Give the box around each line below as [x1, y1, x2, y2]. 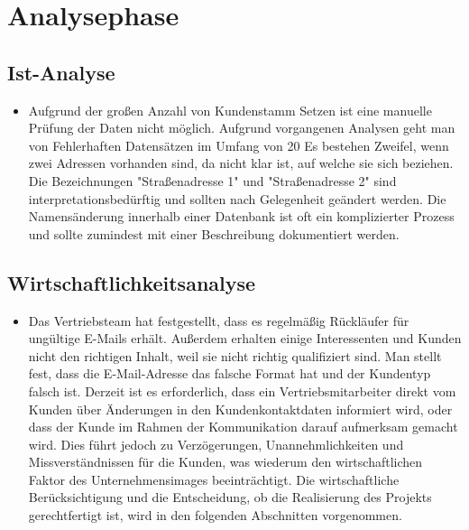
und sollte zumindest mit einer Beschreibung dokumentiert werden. [28, 224, 400, 243]
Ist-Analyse [7, 58, 115, 86]
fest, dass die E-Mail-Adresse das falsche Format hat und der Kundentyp [28, 364, 431, 383]
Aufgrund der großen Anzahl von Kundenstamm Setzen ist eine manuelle [28, 100, 432, 119]
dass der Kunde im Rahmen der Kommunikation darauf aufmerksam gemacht [28, 417, 458, 436]
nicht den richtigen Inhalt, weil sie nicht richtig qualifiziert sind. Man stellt [28, 346, 442, 365]
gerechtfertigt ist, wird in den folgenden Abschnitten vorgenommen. [28, 506, 402, 525]
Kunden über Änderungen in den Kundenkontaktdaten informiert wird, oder [28, 399, 453, 418]
